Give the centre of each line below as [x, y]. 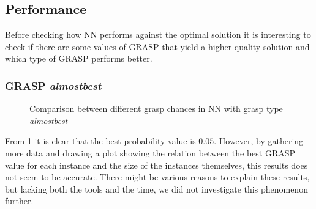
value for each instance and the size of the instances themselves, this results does [156, 165]
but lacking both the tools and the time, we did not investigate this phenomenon [156, 189]
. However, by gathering [259, 141]
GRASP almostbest [53, 85]
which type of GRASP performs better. [79, 58]
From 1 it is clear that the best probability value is [100, 141]
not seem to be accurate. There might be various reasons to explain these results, [157, 177]
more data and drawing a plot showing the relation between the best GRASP [150, 152]
